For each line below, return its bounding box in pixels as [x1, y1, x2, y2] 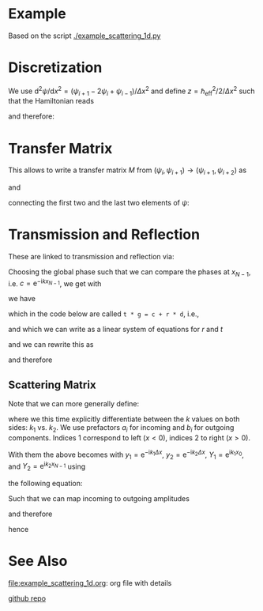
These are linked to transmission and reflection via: [8, 252, 175, 261]
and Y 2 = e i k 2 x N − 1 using [8, 460, 86, 473]
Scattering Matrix [8, 378, 96, 391]
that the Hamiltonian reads [8, 96, 95, 106]
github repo [8, 594, 46, 603]
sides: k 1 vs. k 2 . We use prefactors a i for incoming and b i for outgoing [8, 423, 235, 435]
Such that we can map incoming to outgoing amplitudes [8, 493, 190, 503]
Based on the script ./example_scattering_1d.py [8, 31, 161, 40]
